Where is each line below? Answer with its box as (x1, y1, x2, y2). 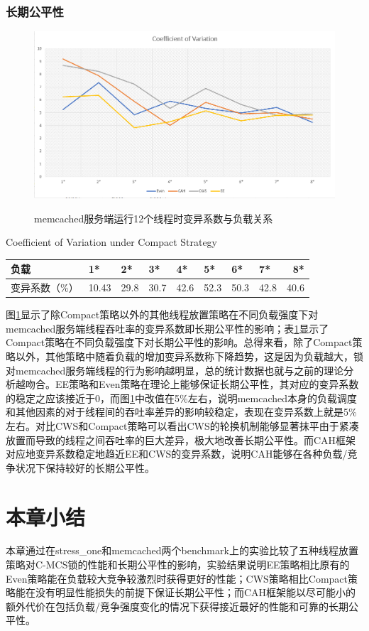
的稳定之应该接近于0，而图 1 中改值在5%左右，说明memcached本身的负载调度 (6, 390, 358, 405)
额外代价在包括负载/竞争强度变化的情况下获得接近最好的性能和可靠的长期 (6, 598, 348, 613)
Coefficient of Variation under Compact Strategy (6, 234, 218, 249)
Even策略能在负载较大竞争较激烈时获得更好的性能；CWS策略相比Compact (6, 571, 348, 586)
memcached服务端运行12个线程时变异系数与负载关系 (34, 210, 273, 225)
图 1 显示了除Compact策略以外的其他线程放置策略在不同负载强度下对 (6, 307, 319, 322)
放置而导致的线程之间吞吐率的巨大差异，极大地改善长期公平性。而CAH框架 (6, 432, 356, 447)
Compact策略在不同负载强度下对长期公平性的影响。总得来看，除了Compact (6, 335, 353, 350)
